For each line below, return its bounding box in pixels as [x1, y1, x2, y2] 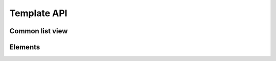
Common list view [9, 27, 68, 35]
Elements [9, 43, 40, 51]
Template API [9, 8, 67, 19]
